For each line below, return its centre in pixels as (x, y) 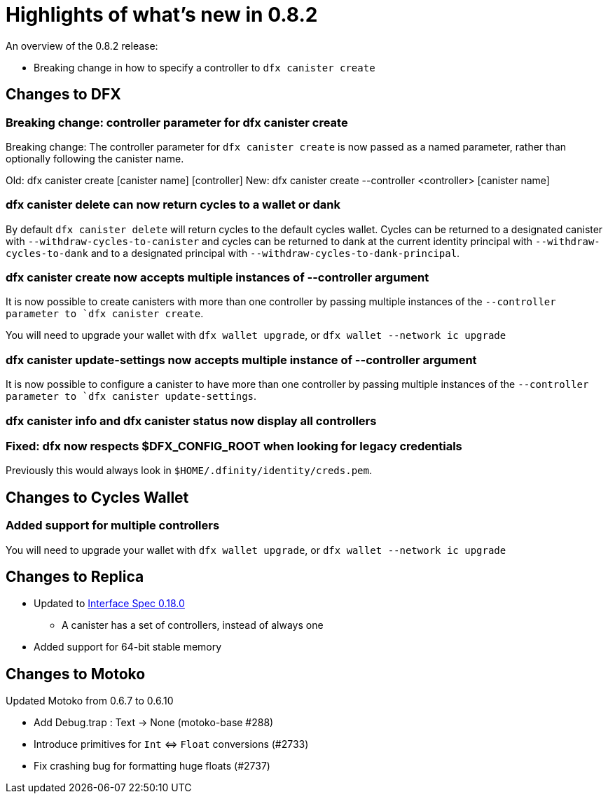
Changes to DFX (63, 95)
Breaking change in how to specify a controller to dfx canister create (205, 67)
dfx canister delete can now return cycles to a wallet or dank (173, 205)
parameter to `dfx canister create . (105, 314)
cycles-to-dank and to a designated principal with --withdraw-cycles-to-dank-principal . (233, 253)
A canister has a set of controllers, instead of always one (193, 625)
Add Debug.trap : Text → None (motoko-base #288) (154, 723)
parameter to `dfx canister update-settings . (131, 396)
